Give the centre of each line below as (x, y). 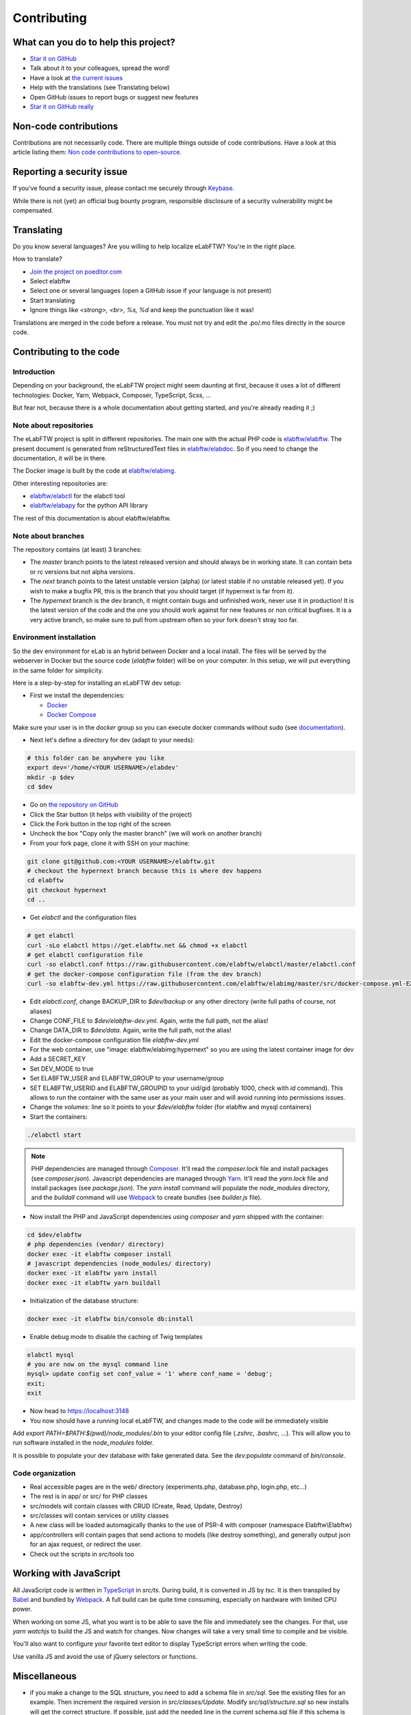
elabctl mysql (51, 1355)
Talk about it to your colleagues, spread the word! (100, 68)
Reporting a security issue (70, 172)
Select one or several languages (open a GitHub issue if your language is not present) (151, 291)
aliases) (41, 1011)
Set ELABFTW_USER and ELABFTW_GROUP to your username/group (127, 1078)
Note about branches (49, 536)
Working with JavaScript (67, 1573)
